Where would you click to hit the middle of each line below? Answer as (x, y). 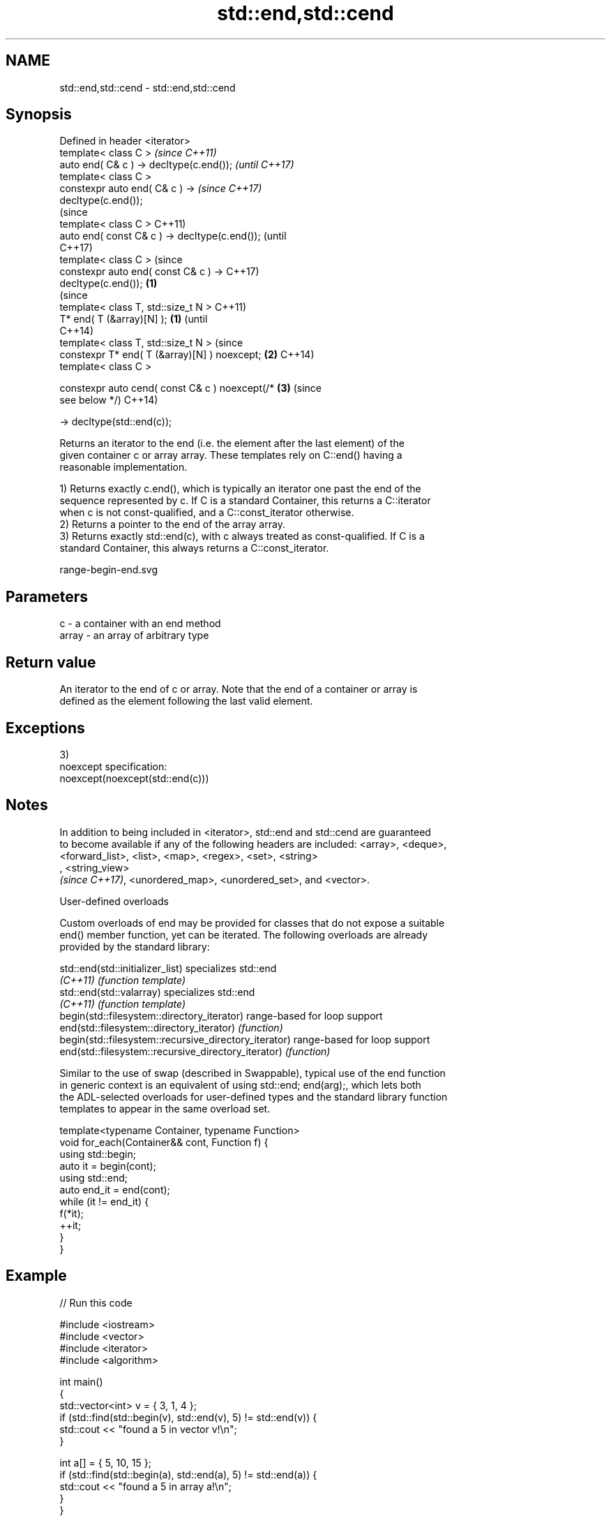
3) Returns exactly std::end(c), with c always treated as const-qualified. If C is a (242, 536)
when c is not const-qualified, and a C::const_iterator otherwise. (207, 513)
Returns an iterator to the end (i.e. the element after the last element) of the (232, 443)
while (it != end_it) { (104, 1201)
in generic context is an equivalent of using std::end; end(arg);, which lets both (240, 1085)
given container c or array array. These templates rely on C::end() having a (231, 455)
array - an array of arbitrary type (134, 635)
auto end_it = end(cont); (115, 1189)
